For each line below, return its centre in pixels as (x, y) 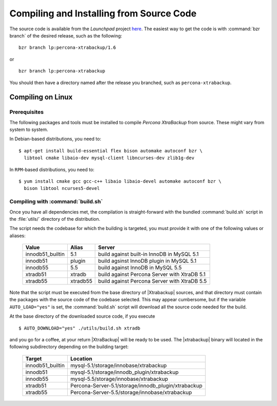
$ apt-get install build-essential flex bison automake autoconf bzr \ (111, 151)
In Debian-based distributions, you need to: (55, 139)
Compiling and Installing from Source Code (103, 13)
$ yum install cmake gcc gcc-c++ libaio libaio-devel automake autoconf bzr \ (120, 181)
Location (81, 358)
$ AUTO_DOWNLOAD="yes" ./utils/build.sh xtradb (80, 328)
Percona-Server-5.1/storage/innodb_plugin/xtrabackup (136, 385)
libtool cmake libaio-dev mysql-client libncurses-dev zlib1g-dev (109, 158)
